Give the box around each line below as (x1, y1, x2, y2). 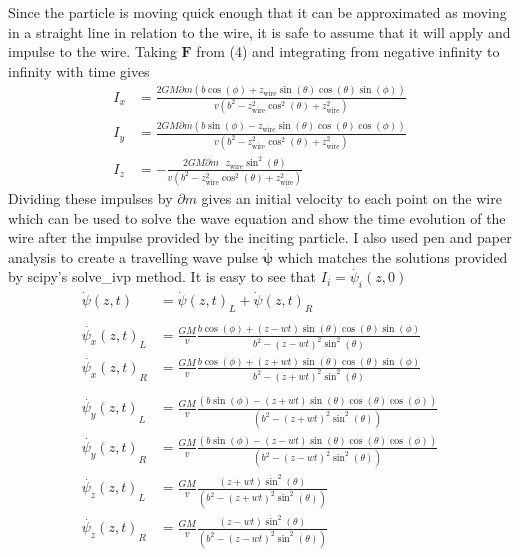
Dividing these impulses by (8, 187, 173, 208)
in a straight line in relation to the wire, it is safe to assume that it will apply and (8, 21, 511, 42)
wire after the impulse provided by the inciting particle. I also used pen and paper (8, 227, 512, 248)
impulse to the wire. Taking (8, 41, 177, 62)
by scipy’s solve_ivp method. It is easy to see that (8, 266, 317, 287)
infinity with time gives (8, 60, 150, 81)
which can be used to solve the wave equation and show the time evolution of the (8, 207, 506, 228)
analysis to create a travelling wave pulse (8, 246, 258, 267)
